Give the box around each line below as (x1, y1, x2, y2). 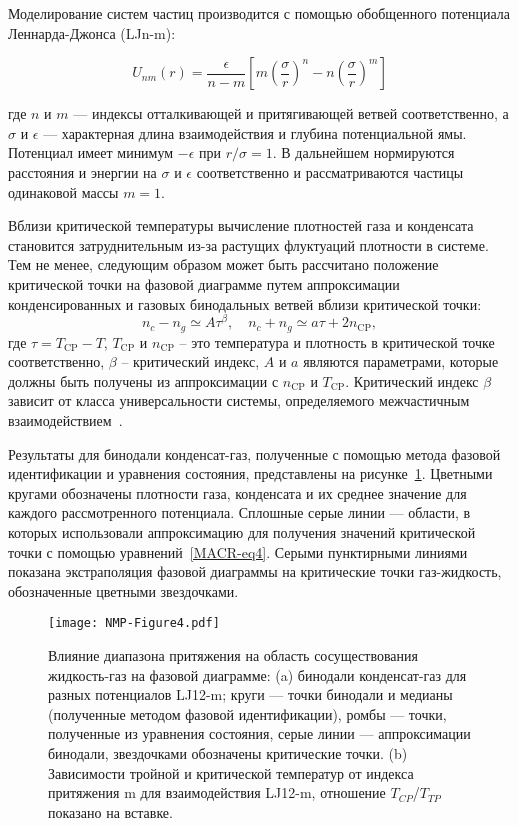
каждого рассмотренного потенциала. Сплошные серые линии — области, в (8, 502, 471, 523)
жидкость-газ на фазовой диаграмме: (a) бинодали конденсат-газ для (48, 664, 467, 685)
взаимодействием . (8, 410, 123, 431)
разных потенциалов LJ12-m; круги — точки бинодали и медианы (48, 684, 453, 705)
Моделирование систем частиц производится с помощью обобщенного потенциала (8, 3, 511, 23)
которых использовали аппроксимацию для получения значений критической (8, 522, 476, 542)
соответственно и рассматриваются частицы (196, 161, 464, 182)
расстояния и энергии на (8, 161, 157, 182)
